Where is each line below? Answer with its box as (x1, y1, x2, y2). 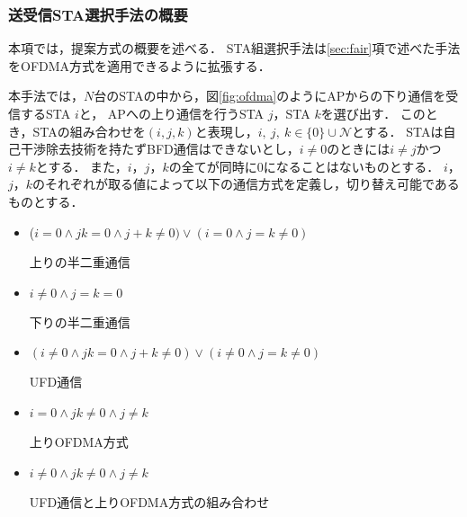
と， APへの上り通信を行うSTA (78, 104, 265, 122)
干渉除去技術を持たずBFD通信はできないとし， (20, 139, 300, 158)
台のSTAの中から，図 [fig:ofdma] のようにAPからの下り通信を (94, 86, 446, 105)
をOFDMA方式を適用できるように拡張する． (8, 56, 271, 75)
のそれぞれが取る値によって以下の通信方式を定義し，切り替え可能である (32, 174, 460, 193)
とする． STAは (352, 121, 444, 140)
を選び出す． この (320, 104, 426, 122)
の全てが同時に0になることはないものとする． (168, 156, 440, 175)
